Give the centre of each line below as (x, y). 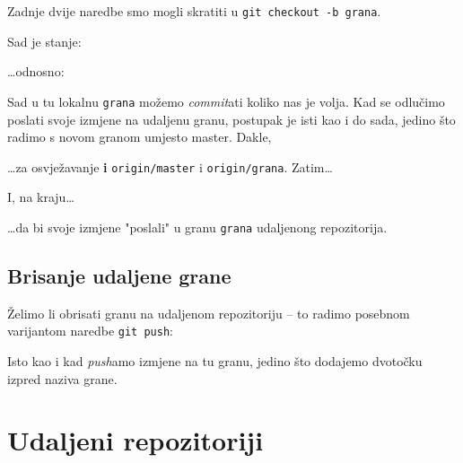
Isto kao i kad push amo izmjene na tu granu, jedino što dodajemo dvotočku (215, 361)
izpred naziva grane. (62, 378)
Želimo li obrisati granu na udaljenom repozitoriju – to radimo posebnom (209, 313)
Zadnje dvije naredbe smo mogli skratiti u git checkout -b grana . (194, 11)
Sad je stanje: (44, 41)
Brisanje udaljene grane (119, 275)
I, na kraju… (41, 197)
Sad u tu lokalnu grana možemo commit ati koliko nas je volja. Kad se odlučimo (226, 101)
